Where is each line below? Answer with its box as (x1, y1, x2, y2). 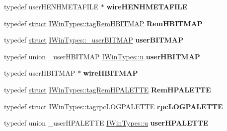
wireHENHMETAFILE (106, 1, 188, 11)
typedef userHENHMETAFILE (4, 1, 99, 11)
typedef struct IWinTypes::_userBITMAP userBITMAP (4, 35, 183, 45)
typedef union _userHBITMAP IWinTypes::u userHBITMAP (4, 51, 200, 61)
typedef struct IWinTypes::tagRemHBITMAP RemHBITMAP (4, 18, 203, 28)
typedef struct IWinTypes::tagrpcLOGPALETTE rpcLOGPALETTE (4, 101, 223, 111)
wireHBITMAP (83, 68, 138, 78)
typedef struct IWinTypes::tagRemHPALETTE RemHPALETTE (4, 84, 211, 94)
